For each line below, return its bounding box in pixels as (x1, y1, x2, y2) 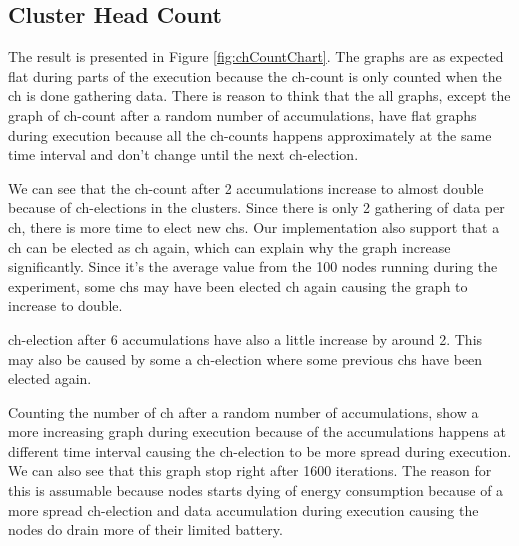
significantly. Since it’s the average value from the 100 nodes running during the (8, 256, 498, 277)
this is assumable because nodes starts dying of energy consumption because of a (8, 480, 504, 501)
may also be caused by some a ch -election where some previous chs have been (8, 348, 483, 369)
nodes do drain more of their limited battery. (8, 519, 283, 540)
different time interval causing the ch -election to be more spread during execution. (8, 440, 512, 461)
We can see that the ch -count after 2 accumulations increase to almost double (8, 177, 484, 198)
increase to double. (8, 295, 123, 316)
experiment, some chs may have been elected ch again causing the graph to (8, 275, 468, 296)
